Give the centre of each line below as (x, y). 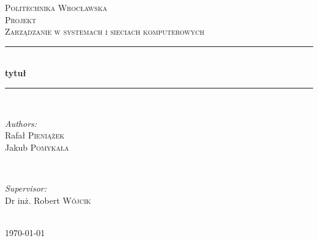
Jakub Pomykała (37, 147)
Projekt (21, 19)
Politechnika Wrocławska (56, 7)
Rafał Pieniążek (35, 135)
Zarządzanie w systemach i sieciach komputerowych (105, 31)
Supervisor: (26, 188)
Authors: (21, 123)
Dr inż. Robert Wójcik (48, 200)
